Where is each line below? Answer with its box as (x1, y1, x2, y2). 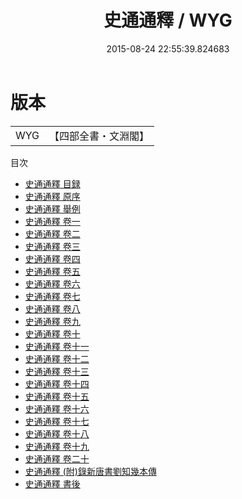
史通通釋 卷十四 (24, 377, 90, 390)
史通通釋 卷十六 (24, 402, 90, 415)
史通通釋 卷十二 (24, 352, 90, 365)
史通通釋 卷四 (24, 252, 81, 265)
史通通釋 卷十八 (24, 427, 90, 440)
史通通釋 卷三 (24, 240, 81, 252)
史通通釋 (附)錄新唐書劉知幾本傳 (24, 465, 157, 477)
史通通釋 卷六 (24, 277, 81, 290)
